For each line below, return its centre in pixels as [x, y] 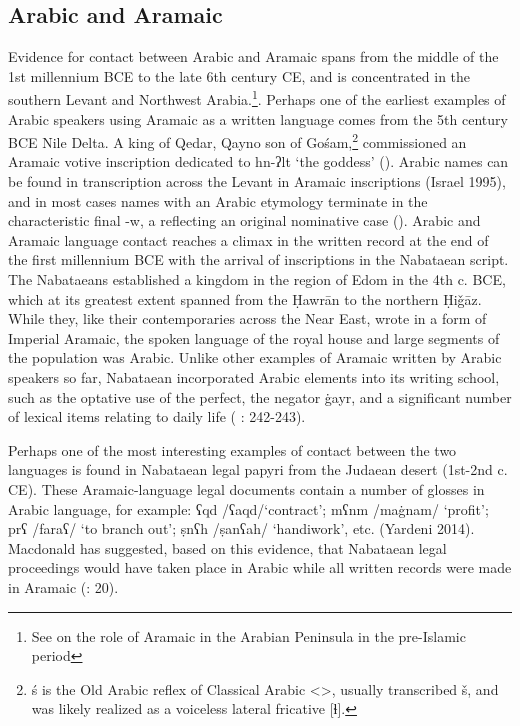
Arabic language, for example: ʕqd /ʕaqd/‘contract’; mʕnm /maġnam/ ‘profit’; [248, 508]
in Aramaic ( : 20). [63, 586]
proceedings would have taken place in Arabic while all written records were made [260, 567]
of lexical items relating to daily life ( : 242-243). [157, 416]
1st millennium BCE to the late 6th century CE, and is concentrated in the [239, 75]
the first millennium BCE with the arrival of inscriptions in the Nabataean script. [258, 259]
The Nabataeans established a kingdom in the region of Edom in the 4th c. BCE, [257, 279]
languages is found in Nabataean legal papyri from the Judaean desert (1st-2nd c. [258, 469]
